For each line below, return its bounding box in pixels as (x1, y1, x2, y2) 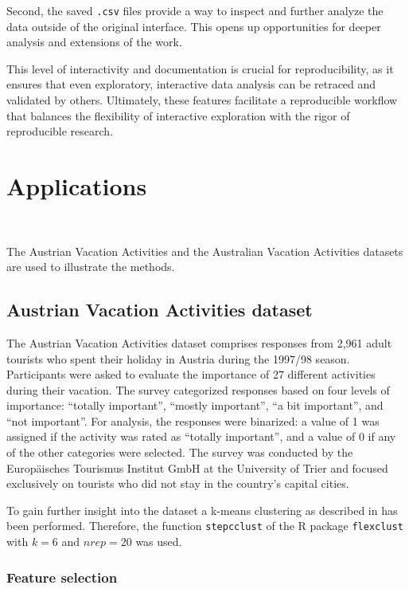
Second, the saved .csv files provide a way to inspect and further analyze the (6, 2, 384, 18)
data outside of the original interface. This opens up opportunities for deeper (6, 18, 381, 34)
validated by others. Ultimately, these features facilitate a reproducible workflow (6, 92, 398, 108)
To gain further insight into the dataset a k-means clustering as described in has (6, 501, 398, 518)
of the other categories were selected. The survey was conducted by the (6, 444, 353, 461)
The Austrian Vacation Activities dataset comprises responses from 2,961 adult (6, 334, 392, 351)
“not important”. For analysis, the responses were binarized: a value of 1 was (6, 412, 380, 429)
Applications (6, 170, 147, 202)
